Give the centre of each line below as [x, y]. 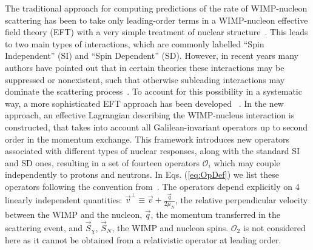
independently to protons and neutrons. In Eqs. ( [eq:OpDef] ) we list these [142, 174]
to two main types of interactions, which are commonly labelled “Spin [135, 43]
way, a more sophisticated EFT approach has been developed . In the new [144, 103]
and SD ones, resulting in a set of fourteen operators [103, 162]
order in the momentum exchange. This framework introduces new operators [147, 139]
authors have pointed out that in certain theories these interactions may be [145, 67]
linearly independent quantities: [64, 199]
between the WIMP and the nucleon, [74, 215]
